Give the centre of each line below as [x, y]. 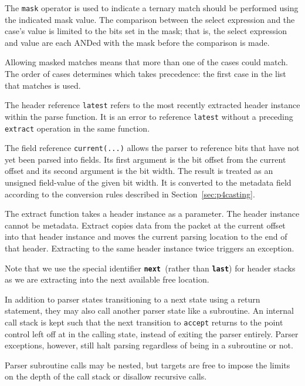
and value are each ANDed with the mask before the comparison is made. [137, 42]
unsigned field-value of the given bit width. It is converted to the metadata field [148, 182]
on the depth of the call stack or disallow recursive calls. [106, 376]
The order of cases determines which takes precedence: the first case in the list [145, 74]
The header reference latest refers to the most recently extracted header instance [152, 105]
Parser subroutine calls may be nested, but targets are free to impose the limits [148, 365]
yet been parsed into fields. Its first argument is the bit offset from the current [145, 159]
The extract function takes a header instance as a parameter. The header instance [152, 214]
